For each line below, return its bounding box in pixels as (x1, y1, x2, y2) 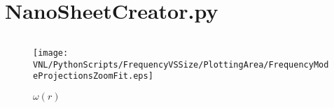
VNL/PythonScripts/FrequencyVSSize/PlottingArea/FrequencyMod (33, 59, 329, 70)
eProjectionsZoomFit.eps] (33, 71, 153, 82)
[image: (33, 48, 69, 59)
